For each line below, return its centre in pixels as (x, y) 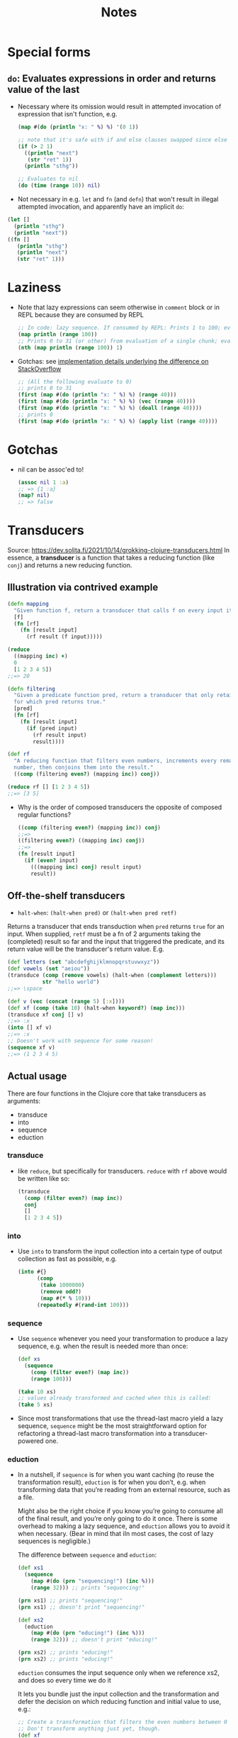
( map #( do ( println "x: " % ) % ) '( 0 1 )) (78, 127)
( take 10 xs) (37, 1392)
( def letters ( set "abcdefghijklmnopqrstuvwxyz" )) (84, 962)
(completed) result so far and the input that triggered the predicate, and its (116, 942)
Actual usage (37, 1076)
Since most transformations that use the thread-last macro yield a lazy (120, 1418)
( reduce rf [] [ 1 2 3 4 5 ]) (49, 787)
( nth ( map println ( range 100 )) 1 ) (70, 347)
